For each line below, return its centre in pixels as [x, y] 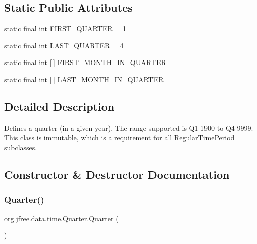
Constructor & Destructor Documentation [117, 174]
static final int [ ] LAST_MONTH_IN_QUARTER [84, 79]
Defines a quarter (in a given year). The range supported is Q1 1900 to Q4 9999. [129, 127]
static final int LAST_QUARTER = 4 [64, 45]
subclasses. [21, 147]
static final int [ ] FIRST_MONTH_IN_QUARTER [85, 62]
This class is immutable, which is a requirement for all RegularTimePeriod [119, 137]
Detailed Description [59, 106]
